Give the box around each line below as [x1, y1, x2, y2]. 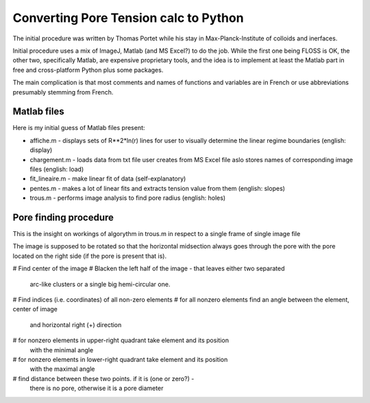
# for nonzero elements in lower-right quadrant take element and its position [12, 355, 228, 363]
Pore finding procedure [12, 211, 114, 223]
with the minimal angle [29, 346, 94, 354]
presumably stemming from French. [12, 88, 114, 96]
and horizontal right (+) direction [29, 320, 122, 328]
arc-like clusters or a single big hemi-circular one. [29, 280, 171, 288]
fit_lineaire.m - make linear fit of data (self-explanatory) [29, 174, 186, 183]
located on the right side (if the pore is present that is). [12, 252, 167, 260]
